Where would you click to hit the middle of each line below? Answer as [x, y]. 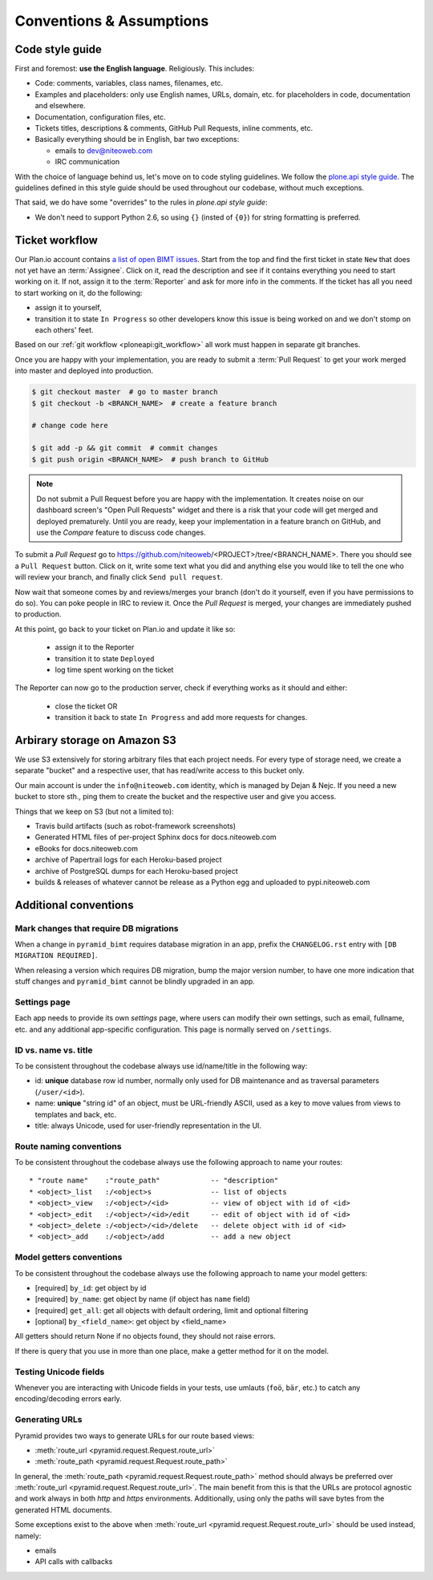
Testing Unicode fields [60, 1372]
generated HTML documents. [63, 1509]
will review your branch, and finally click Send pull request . [119, 577]
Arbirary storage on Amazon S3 [95, 740]
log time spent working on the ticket [114, 669]
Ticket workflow [56, 240]
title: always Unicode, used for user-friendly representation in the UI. [148, 1125]
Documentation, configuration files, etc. [100, 117]
